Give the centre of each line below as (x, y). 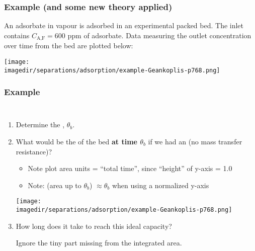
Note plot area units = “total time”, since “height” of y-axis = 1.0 (130, 168)
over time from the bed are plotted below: (69, 46)
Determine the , (40, 124)
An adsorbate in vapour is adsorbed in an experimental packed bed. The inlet (124, 25)
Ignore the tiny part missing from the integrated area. (99, 243)
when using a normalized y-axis (160, 185)
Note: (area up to (55, 185)
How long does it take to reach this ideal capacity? (94, 226)
